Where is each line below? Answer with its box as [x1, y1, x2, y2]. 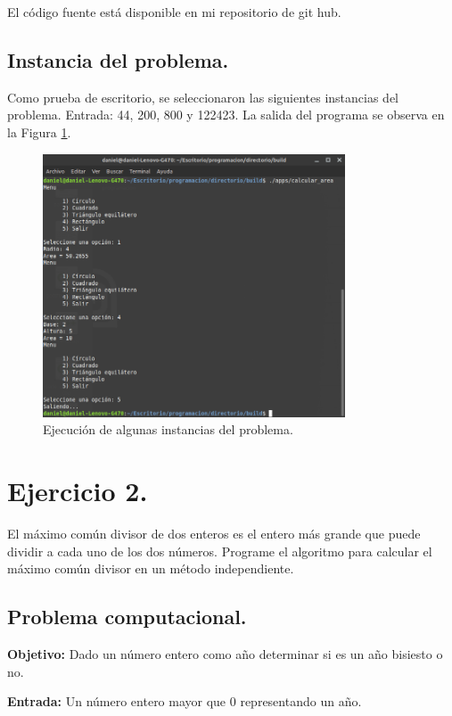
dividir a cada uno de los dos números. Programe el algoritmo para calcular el [7, 541, 432, 560]
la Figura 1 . [7, 122, 71, 141]
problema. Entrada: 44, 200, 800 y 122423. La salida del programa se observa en [7, 105, 445, 124]
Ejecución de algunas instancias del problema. [43, 420, 293, 439]
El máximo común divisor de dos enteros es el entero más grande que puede [7, 524, 421, 543]
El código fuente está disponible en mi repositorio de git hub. [7, 3, 341, 21]
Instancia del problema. [7, 45, 229, 73]
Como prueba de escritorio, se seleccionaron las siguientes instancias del [7, 87, 399, 106]
